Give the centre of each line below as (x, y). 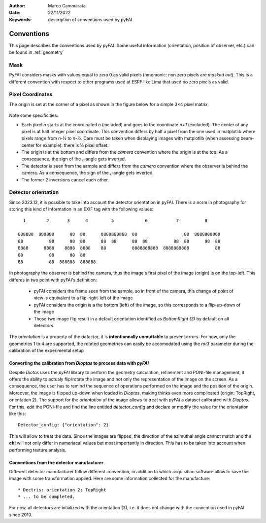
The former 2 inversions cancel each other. (65, 179)
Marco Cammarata (67, 6)
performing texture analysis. (38, 450)
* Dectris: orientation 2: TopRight (62, 490)
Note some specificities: (34, 115)
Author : (17, 6)
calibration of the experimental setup (47, 350)
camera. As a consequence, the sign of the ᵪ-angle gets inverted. (88, 173)
